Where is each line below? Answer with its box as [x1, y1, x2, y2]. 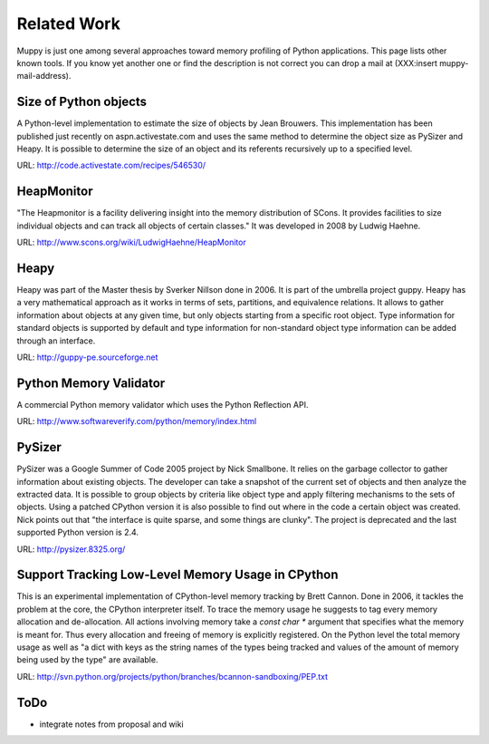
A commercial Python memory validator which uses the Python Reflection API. [16, 399, 309, 410]
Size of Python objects [16, 94, 148, 110]
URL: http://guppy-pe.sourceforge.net [16, 352, 158, 362]
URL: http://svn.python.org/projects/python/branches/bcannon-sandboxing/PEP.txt [16, 671, 329, 681]
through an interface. [16, 335, 96, 346]
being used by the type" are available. [16, 654, 158, 665]
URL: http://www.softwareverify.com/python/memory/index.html [16, 416, 257, 427]
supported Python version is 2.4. [16, 527, 139, 538]
